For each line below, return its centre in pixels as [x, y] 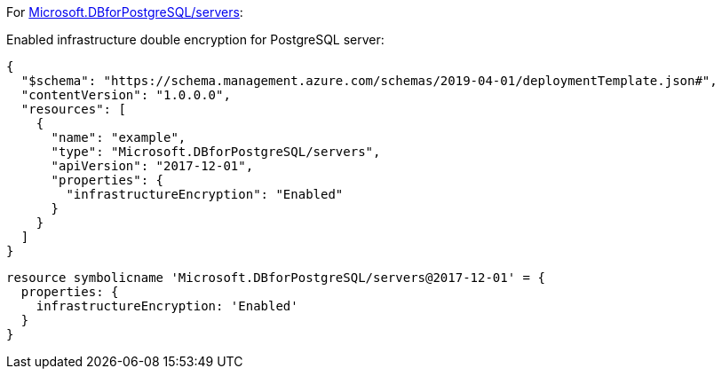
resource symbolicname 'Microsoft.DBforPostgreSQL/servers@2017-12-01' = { [276, 278]
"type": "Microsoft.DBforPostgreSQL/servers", [216, 152]
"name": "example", [119, 137]
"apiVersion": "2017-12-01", [152, 166]
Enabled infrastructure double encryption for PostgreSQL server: [195, 39]
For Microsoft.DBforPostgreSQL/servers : [125, 12]
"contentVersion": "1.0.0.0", [126, 95]
